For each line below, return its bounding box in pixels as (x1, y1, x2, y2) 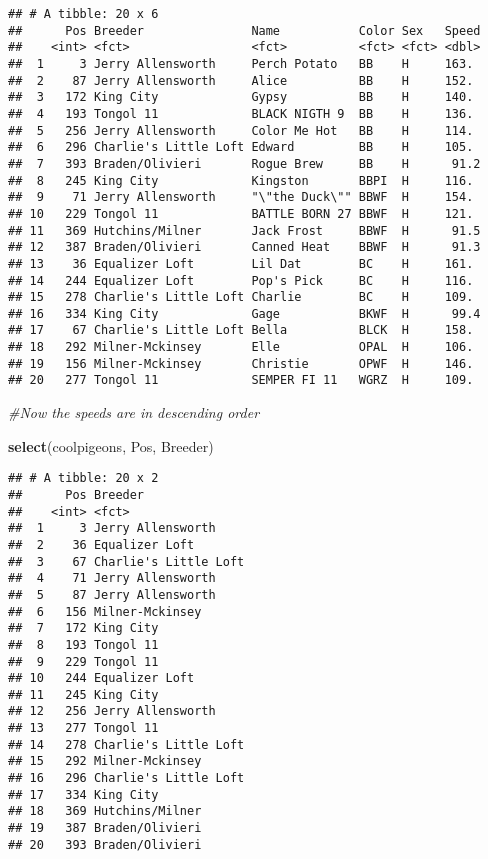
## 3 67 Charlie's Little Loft (8, 554, 245, 569)
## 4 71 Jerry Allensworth (8, 571, 216, 586)
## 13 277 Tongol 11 (8, 721, 159, 736)
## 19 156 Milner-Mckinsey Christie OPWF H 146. (8, 356, 474, 371)
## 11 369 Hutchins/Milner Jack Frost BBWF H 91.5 (8, 223, 481, 238)
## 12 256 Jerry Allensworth (8, 704, 216, 719)
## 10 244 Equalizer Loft (8, 671, 195, 686)
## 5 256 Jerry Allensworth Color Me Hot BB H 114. (8, 123, 474, 138)
